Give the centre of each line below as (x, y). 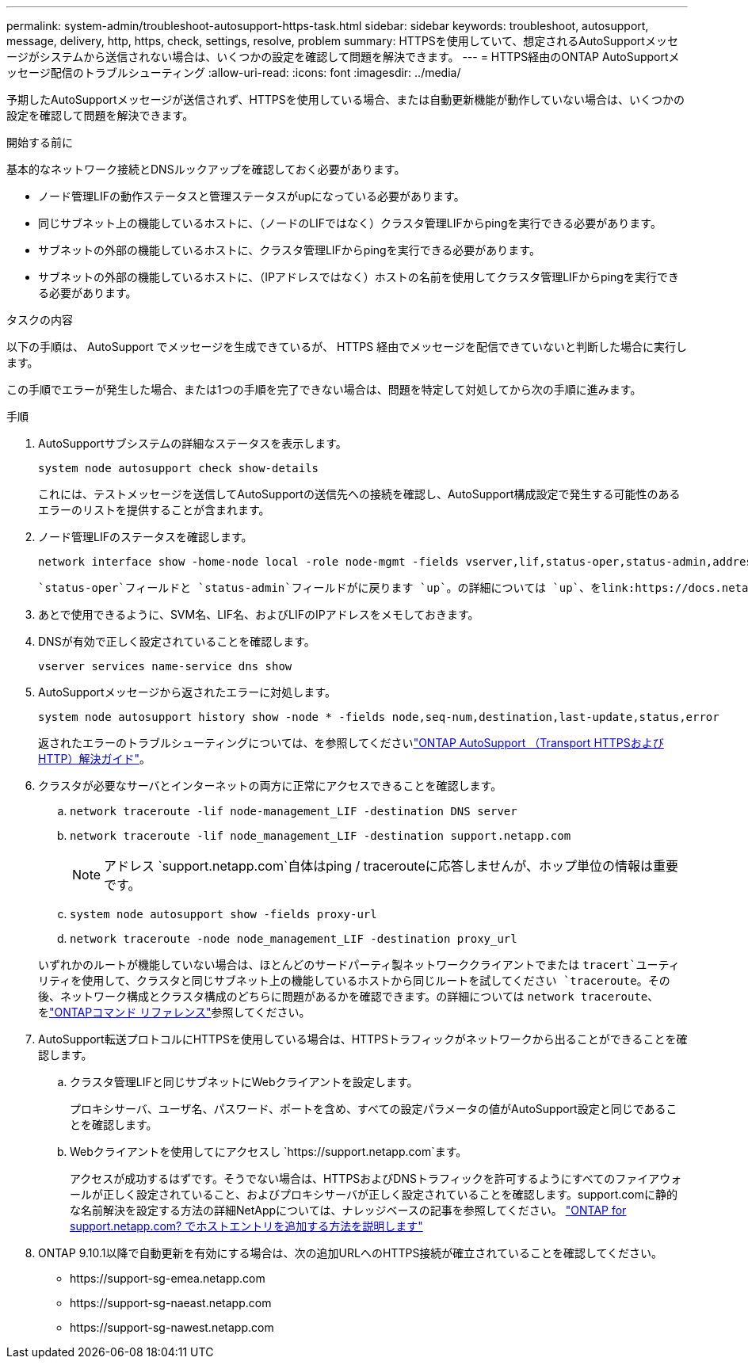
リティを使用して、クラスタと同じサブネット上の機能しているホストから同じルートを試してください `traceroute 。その (354, 980)
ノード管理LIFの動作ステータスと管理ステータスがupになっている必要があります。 (252, 196)
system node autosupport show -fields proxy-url (223, 914)
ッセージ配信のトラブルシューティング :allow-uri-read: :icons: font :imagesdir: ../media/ (234, 72)
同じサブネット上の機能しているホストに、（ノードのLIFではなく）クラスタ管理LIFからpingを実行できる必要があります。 (350, 223)
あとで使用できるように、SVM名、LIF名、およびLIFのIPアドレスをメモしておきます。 (259, 614)
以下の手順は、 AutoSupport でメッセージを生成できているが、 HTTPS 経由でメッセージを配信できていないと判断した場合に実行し (347, 347)
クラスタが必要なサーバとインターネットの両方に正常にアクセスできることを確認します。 (270, 785)
